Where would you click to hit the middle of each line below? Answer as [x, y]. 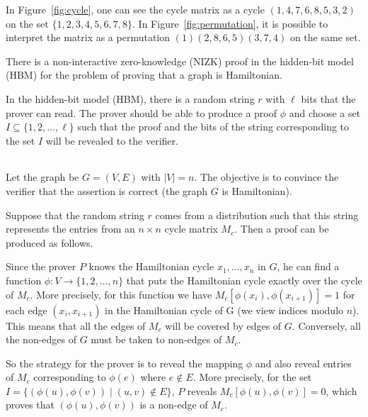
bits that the [328, 98]
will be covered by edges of [223, 325]
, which [341, 390]
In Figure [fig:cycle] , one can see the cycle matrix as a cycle [135, 9]
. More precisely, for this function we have [121, 294]
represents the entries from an [70, 229]
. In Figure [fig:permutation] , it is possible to [230, 23]
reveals [202, 390]
